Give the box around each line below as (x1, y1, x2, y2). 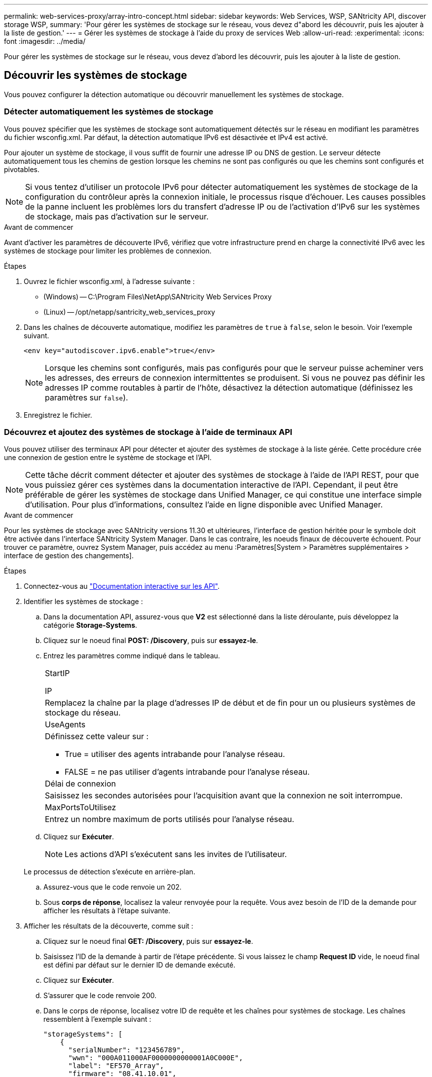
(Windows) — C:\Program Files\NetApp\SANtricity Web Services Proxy (43, 292, 272, 301)
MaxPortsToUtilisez (45, 802, 116, 813)
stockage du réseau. (45, 708, 121, 718)
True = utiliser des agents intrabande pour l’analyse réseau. (65, 749, 285, 759)
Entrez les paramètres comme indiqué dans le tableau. (43, 651, 220, 660)
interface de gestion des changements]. (4, 551, 134, 560)
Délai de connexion (45, 779, 116, 789)
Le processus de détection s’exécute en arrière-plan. (24, 867, 195, 876)
